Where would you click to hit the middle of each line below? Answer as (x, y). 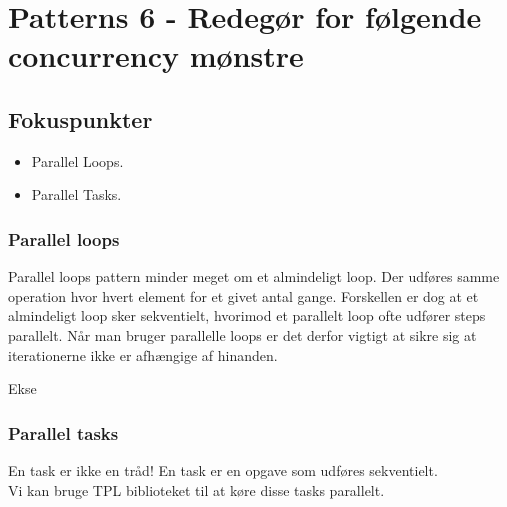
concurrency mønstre (156, 55)
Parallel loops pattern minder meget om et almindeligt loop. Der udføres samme (254, 276)
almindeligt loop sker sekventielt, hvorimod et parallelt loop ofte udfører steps (247, 315)
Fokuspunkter (80, 118)
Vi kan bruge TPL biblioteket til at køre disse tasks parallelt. (196, 489)
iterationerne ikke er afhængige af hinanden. (143, 354)
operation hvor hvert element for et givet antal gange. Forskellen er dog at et (243, 295)
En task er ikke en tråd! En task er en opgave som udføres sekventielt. (223, 469)
